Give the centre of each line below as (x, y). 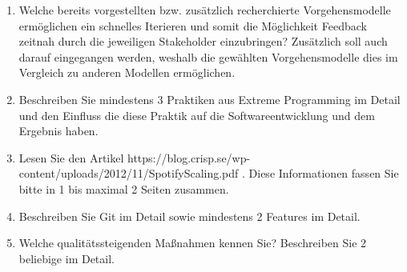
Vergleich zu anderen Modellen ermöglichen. (127, 72)
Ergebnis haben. (58, 131)
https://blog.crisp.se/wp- (189, 157)
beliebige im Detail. (66, 258)
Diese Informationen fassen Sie (324, 173)
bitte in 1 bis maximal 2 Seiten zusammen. (124, 188)
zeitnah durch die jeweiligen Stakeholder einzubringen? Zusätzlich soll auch (203, 41)
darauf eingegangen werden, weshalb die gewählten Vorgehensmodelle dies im (208, 56)
